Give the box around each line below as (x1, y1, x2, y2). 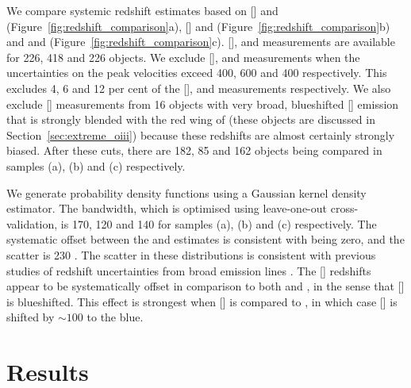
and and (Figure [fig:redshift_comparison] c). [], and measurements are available (6, 33, 395, 50)
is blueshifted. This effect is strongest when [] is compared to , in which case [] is (6, 293, 398, 309)
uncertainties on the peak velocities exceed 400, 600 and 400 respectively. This (6, 64, 387, 81)
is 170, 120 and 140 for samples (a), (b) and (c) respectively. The (60, 215, 377, 232)
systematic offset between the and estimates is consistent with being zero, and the (6, 231, 405, 248)
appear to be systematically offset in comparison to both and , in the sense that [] (6, 278, 405, 294)
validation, (6, 215, 58, 232)
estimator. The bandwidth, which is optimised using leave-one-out (6, 200, 328, 217)
